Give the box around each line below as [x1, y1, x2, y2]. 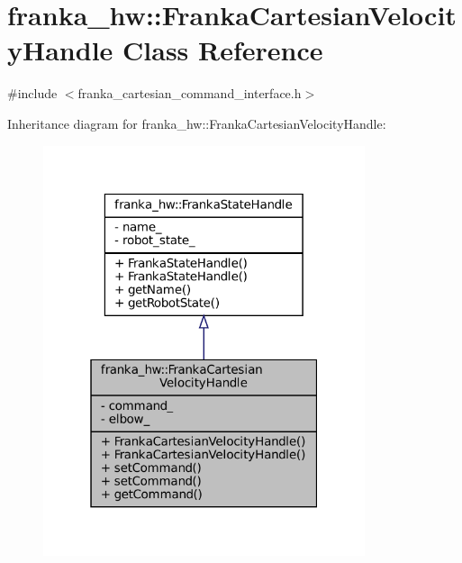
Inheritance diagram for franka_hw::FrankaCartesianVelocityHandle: [7, 114, 386, 132]
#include [7, 84, 58, 103]
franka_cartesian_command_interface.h [77, 84, 302, 103]
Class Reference [122, 32, 323, 68]
